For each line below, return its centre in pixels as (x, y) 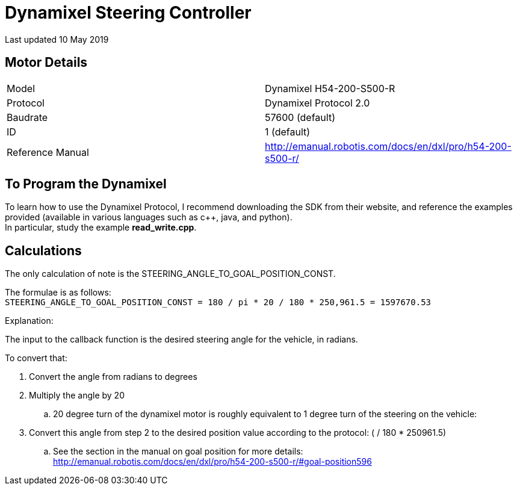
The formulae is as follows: (58, 293)
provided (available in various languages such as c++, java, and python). (149, 217)
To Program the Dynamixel (86, 184)
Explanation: (29, 321)
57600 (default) (300, 117)
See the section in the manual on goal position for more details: (178, 451)
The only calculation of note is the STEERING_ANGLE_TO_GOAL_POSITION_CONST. (170, 274)
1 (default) (288, 132)
